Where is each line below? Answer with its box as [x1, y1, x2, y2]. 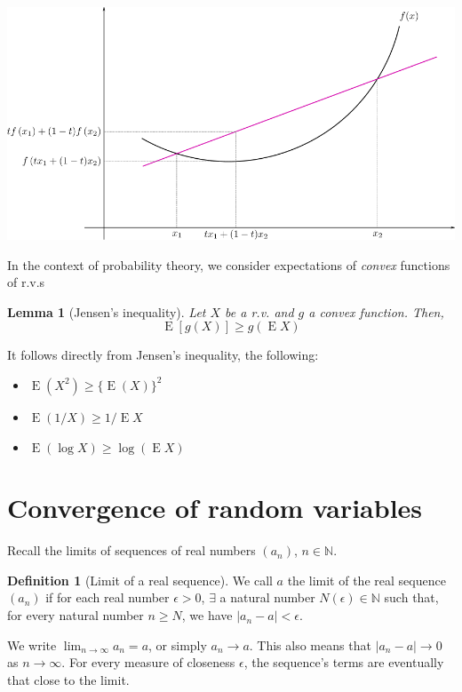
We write [7, 635, 57, 654]
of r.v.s [7, 273, 45, 291]
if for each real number [45, 588, 170, 607]
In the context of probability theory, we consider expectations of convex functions [7, 255, 450, 274]
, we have [181, 606, 233, 624]
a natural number [219, 588, 315, 607]
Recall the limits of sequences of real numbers [7, 541, 256, 560]
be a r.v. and [225, 302, 294, 321]
